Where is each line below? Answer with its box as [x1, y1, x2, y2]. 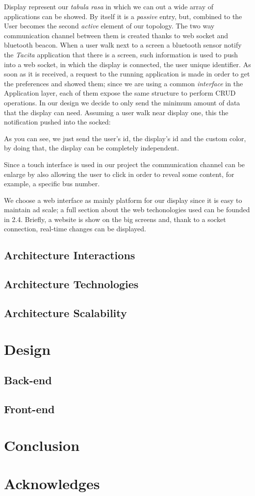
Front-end [4, 401, 55, 416]
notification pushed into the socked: [4, 117, 111, 127]
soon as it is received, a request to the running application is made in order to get [4, 69, 250, 79]
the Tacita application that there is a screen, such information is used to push [4, 49, 238, 59]
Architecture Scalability [4, 305, 127, 321]
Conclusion [4, 435, 80, 455]
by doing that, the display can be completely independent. [4, 143, 179, 153]
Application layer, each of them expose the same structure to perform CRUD [4, 88, 236, 98]
